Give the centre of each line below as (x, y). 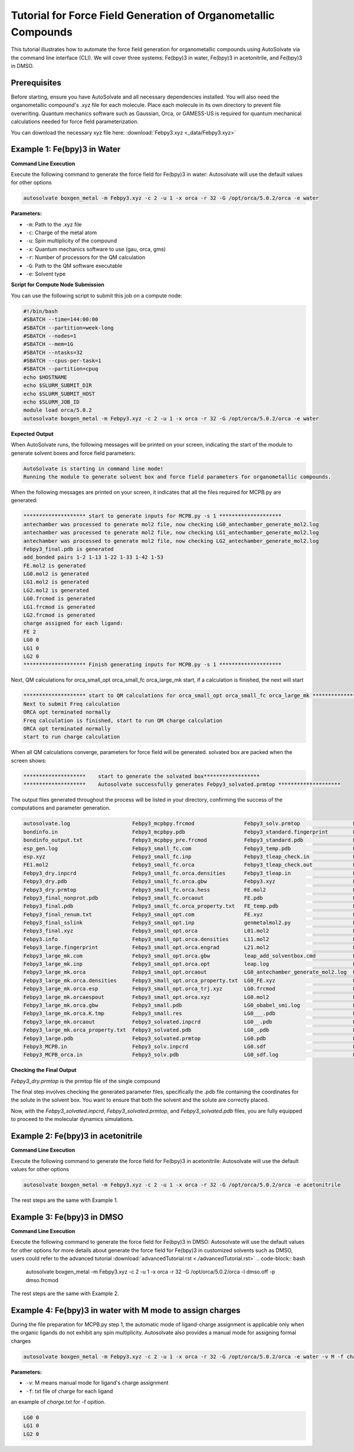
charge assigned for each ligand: (73, 623)
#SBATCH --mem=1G (48, 344)
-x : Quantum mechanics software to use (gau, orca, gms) (96, 249)
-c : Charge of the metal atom (61, 232)
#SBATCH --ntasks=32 (53, 352)
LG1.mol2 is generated (56, 582)
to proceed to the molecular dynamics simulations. (72, 1119)
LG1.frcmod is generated (59, 607)
